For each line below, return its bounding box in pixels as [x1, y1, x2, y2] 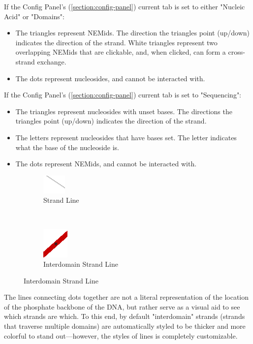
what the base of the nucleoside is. [15, 142, 120, 152]
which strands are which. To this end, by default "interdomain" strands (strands [4, 311, 245, 321]
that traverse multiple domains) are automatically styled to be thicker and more [4, 321, 246, 331]
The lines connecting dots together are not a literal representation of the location [4, 292, 249, 302]
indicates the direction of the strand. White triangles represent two [15, 37, 218, 47]
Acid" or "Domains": [4, 11, 64, 21]
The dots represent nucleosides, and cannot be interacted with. [15, 73, 205, 83]
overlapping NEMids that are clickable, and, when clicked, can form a [15, 47, 226, 57]
